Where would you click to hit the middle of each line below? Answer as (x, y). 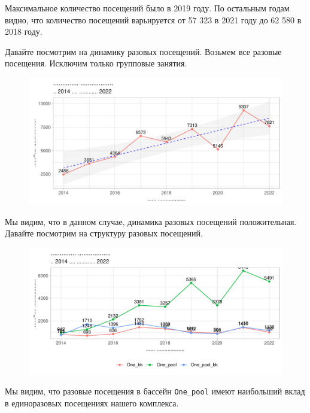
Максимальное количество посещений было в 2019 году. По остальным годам (147, 8)
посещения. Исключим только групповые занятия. (96, 63)
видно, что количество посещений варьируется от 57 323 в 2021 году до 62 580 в (153, 19)
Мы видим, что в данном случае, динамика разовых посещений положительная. (151, 221)
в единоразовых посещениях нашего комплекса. (92, 403)
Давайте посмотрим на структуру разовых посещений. (104, 233)
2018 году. (24, 31)
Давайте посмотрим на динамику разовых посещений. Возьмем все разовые (143, 51)
